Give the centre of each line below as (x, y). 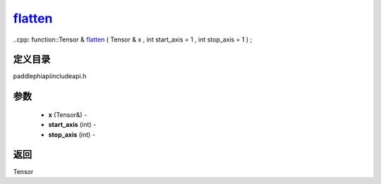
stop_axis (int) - (72, 135)
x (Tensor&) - (68, 115)
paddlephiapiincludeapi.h (50, 76)
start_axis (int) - (72, 125)
